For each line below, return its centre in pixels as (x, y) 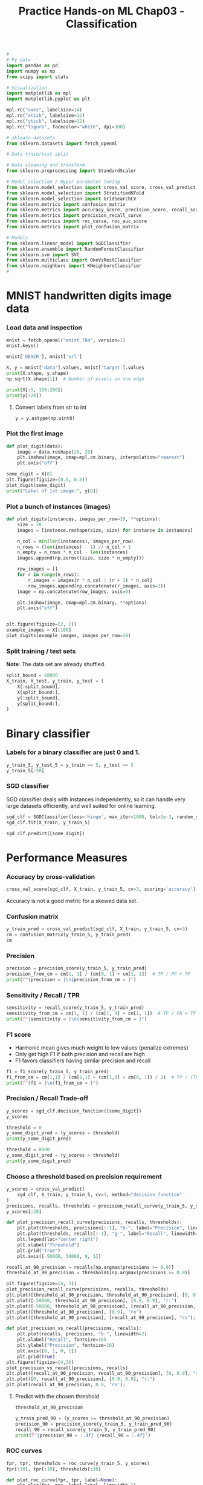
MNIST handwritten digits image (89, 296)
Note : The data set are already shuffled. (56, 664)
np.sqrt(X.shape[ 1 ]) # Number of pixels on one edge (76, 379)
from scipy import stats (37, 77)
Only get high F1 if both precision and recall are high (80, 1054)
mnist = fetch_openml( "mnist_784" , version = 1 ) (66, 340)
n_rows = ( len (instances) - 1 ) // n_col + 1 (74, 547)
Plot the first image (35, 434)
